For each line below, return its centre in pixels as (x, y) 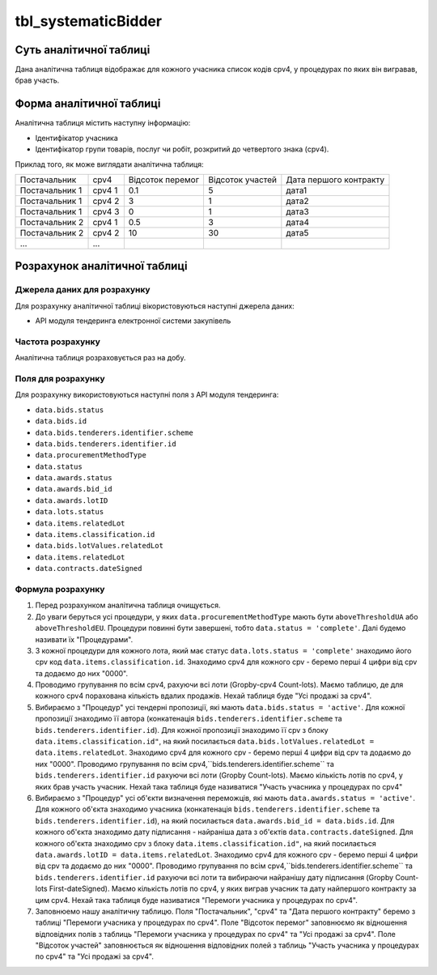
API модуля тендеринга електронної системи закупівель (133, 321)
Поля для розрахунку (60, 378)
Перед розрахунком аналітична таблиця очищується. (128, 605)
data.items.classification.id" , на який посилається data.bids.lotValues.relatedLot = (205, 742)
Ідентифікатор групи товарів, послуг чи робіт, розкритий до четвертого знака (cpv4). (182, 149)
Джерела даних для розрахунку (83, 290)
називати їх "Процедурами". (84, 639)
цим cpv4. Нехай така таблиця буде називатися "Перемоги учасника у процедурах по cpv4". (196, 900)
